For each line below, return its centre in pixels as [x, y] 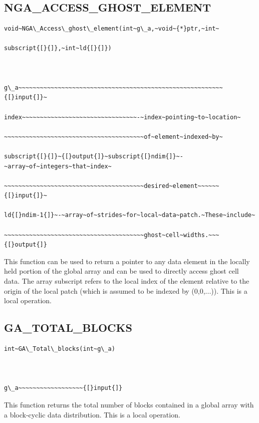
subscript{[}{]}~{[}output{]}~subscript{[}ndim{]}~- [94, 156]
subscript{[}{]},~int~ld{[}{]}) [58, 48]
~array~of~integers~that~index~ [58, 166]
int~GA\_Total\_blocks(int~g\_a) [60, 349]
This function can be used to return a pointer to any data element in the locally [127, 261]
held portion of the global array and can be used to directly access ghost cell [121, 271]
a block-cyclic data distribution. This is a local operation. [92, 414]
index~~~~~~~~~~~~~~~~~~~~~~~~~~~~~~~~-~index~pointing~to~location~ [122, 117]
